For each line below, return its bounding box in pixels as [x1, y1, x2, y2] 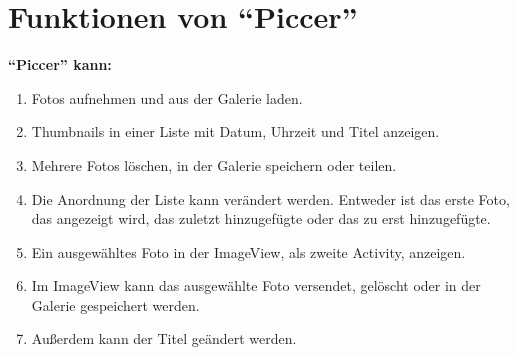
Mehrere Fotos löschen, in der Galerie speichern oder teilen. [31, 154, 397, 175]
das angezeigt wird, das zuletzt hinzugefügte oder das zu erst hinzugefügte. [31, 208, 491, 229]
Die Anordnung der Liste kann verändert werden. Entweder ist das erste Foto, [31, 188, 510, 209]
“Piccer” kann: [8, 54, 112, 75]
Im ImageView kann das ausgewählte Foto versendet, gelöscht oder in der [31, 275, 481, 296]
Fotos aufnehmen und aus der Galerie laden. [31, 87, 303, 108]
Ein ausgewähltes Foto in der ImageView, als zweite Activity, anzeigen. [31, 241, 466, 262]
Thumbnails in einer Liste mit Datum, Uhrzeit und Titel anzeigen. [31, 121, 440, 142]
